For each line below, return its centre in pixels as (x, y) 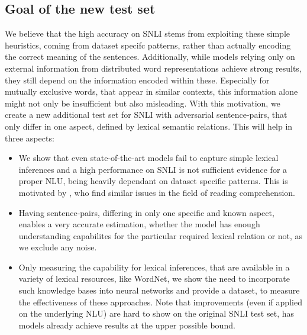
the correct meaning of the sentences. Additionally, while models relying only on (150, 57)
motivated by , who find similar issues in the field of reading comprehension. (157, 192)
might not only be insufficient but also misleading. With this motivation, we (143, 103)
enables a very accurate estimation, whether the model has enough (139, 224)
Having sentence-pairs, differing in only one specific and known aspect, (146, 212)
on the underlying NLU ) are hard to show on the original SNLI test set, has (156, 313)
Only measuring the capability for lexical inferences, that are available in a (154, 267)
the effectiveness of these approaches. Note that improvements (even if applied (160, 302)
